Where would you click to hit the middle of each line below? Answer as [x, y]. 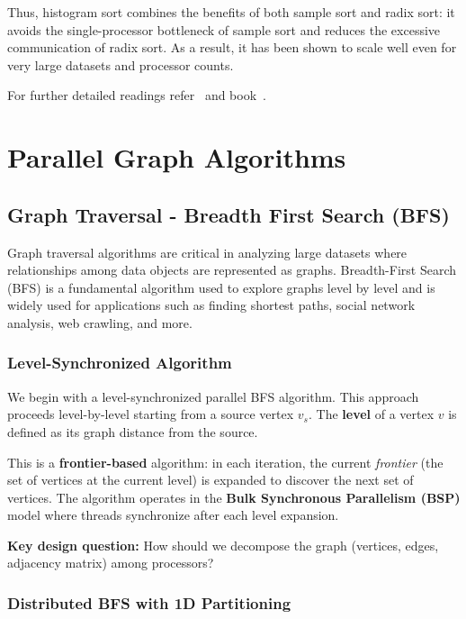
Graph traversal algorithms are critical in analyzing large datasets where [207, 252]
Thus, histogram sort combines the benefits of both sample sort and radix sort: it [231, 12]
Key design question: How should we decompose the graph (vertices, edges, [223, 545]
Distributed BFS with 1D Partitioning [149, 603]
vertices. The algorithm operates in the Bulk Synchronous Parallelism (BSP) [234, 497]
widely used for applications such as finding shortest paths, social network [211, 305]
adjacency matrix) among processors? [111, 563]
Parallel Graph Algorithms [177, 157]
